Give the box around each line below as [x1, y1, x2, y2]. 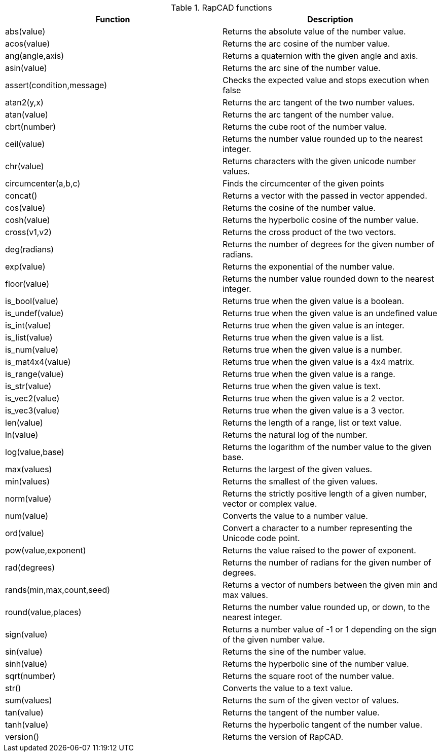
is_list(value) [5, 332, 53, 343]
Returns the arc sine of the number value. [223, 63, 381, 73]
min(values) [5, 476, 50, 486]
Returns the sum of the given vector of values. [223, 695, 399, 705]
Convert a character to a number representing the [223, 523, 412, 533]
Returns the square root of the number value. [223, 671, 394, 681]
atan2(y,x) [5, 97, 44, 107]
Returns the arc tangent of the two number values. [223, 97, 415, 107]
